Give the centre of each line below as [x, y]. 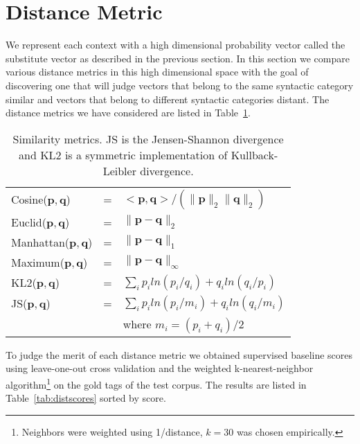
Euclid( [29, 222]
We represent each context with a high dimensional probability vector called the [175, 45]
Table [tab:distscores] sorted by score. [86, 398]
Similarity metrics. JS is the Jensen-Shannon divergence [148, 139]
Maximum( [38, 262]
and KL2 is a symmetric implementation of [123, 154]
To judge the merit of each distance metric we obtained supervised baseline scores [179, 354]
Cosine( [29, 199]
